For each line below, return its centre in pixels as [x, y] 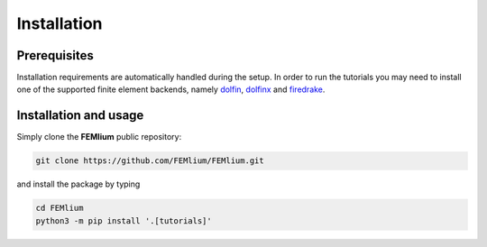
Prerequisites [55, 55]
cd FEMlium [60, 208]
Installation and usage [80, 116]
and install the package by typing [78, 184]
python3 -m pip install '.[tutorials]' [124, 220]
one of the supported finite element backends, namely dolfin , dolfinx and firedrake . [171, 89]
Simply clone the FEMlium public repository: [99, 137]
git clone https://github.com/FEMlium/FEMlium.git [150, 161]
